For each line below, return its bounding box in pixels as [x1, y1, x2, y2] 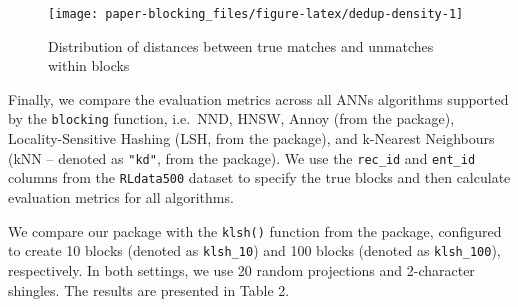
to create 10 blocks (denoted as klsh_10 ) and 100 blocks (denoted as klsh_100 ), [8, 240, 501, 261]
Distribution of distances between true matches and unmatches [48, 35, 434, 56]
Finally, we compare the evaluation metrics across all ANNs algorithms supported [8, 88, 509, 109]
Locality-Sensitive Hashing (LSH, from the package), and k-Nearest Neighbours [8, 128, 495, 149]
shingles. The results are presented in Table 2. [8, 279, 290, 300]
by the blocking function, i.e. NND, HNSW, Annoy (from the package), [8, 108, 455, 129]
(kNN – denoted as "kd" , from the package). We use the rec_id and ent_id [8, 147, 476, 168]
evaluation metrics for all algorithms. [8, 187, 234, 207]
